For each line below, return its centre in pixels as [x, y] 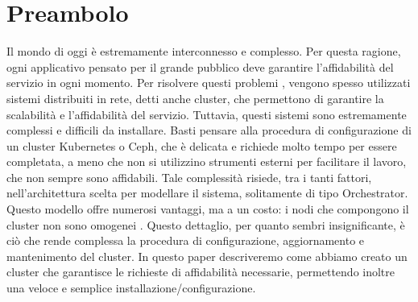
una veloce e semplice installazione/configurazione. [131, 288]
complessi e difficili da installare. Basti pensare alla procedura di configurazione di [209, 130]
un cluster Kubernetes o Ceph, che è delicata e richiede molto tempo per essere [202, 145]
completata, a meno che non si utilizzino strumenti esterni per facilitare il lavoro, [207, 161]
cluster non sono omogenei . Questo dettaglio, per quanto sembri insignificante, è [206, 224]
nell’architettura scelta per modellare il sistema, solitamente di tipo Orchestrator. [207, 193]
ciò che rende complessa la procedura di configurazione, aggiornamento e [186, 240]
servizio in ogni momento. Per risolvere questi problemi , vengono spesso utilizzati [209, 83]
